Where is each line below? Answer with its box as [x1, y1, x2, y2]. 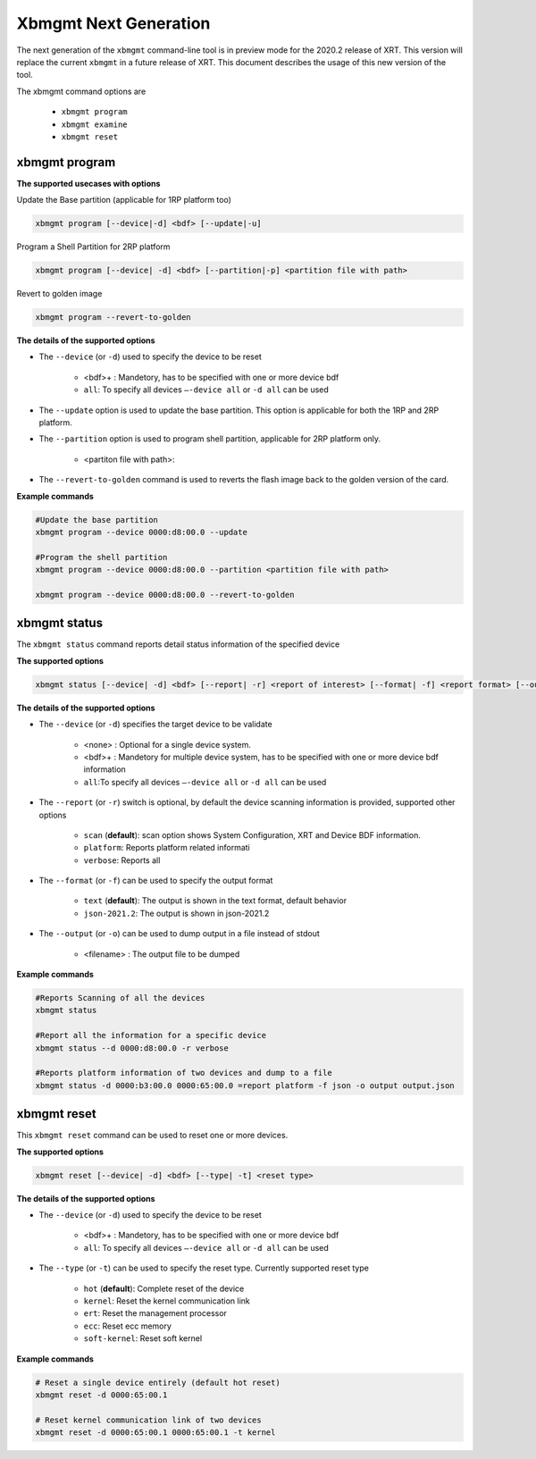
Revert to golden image [16, 289, 103, 299]
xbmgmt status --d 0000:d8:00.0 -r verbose [35, 1043, 230, 1053]
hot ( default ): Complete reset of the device [83, 1283, 245, 1294]
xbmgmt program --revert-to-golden [35, 313, 191, 323]
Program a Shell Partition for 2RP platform [16, 241, 171, 252]
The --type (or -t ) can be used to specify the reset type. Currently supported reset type [38, 1262, 370, 1273]
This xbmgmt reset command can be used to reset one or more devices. [16, 1130, 289, 1141]
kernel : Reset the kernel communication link [83, 1295, 250, 1306]
